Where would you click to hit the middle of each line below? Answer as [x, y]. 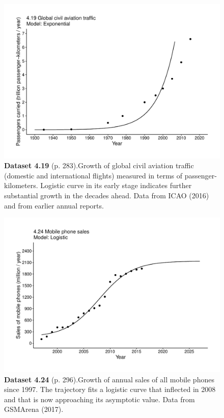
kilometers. [21, 185]
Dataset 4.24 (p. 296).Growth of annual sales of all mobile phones [109, 379]
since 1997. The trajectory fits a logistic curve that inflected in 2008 [110, 389]
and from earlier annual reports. [54, 205]
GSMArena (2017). [34, 409]
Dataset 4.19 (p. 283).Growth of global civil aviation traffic [99, 165]
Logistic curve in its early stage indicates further [116, 185]
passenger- [201, 175]
